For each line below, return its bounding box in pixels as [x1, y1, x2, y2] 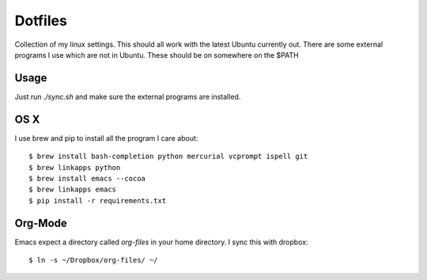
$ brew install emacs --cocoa [28, 174, 146, 183]
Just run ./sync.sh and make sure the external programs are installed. [14, 92, 241, 101]
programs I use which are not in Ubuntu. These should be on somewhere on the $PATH [14, 50, 300, 59]
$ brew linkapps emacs [28, 185, 117, 194]
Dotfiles [14, 12, 67, 29]
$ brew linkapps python [28, 163, 121, 172]
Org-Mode [14, 216, 67, 229]
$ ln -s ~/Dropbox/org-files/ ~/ [28, 255, 158, 264]
